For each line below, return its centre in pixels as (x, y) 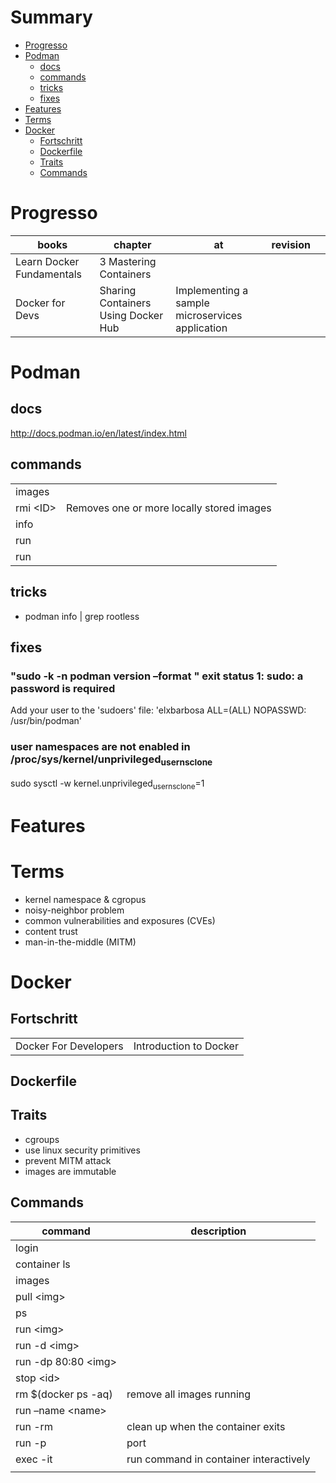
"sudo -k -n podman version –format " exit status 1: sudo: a (157, 676)
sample (192, 303)
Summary (51, 17)
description (218, 1231)
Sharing (118, 290)
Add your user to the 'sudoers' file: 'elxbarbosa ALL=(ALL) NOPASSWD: (158, 710)
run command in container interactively (218, 1459)
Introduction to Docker (186, 1046)
